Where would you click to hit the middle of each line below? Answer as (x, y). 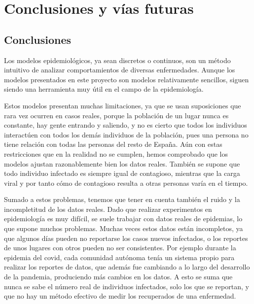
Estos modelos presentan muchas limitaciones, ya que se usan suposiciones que (123, 105)
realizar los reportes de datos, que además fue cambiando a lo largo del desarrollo (127, 267)
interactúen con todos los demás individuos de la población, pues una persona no (126, 134)
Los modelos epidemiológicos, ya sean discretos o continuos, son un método (117, 60)
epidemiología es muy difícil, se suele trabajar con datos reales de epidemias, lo (123, 219)
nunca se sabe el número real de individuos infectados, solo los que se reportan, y (127, 286)
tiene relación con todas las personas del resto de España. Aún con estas (113, 144)
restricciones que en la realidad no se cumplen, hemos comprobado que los (116, 153)
